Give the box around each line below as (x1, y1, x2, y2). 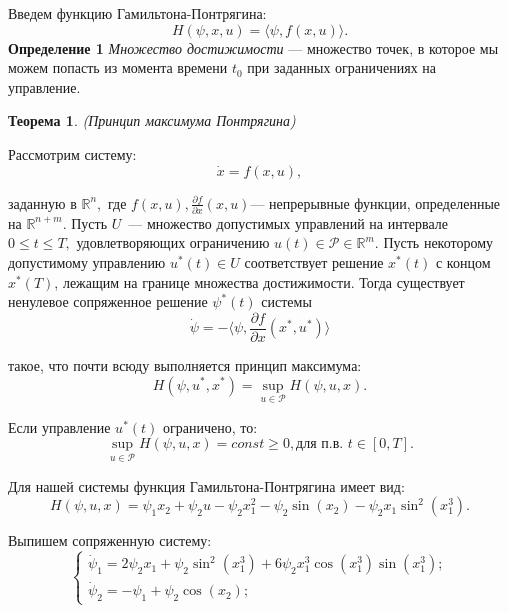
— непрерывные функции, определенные (250, 192, 501, 213)
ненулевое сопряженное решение (8, 291, 208, 312)
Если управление (8, 416, 111, 437)
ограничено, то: (163, 416, 258, 437)
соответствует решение (244, 252, 384, 273)
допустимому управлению (8, 252, 166, 273)
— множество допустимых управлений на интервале (128, 212, 449, 233)
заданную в (8, 192, 77, 213)
